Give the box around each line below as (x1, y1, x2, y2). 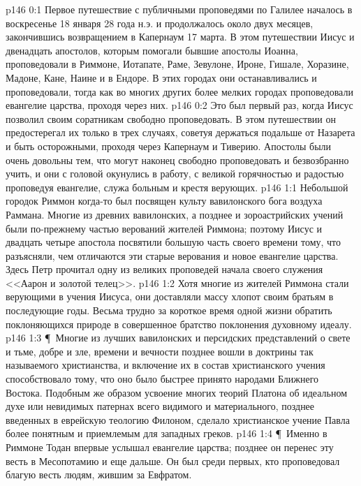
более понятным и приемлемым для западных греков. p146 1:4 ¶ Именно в (6, 426, 327, 441)
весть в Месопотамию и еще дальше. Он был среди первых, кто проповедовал (6, 453, 340, 468)
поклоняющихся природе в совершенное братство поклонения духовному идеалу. (6, 316, 352, 331)
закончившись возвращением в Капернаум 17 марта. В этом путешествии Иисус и (6, 29, 355, 44)
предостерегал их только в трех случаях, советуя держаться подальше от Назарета (6, 125, 355, 140)
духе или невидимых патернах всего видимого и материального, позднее (6, 399, 315, 413)
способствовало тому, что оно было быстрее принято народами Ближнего (6, 371, 319, 386)
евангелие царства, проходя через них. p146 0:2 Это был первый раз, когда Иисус (6, 98, 353, 112)
